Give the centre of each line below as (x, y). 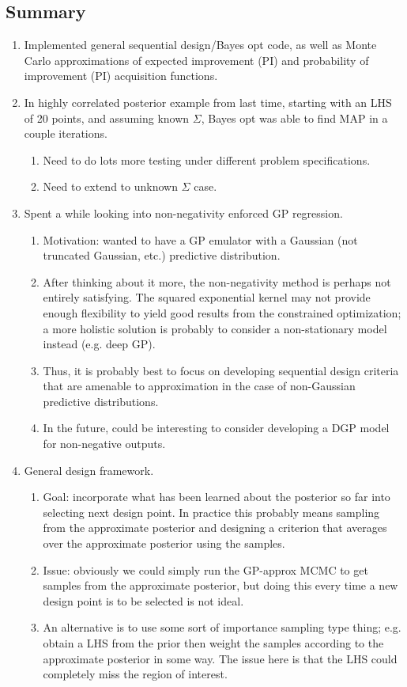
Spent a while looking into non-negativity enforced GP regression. (183, 213)
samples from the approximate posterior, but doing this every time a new (220, 585)
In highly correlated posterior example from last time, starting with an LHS (208, 102)
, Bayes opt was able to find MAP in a (294, 118)
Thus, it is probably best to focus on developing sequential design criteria (221, 370)
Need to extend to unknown (110, 186)
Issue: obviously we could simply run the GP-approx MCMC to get (205, 569)
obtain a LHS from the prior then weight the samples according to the (213, 643)
